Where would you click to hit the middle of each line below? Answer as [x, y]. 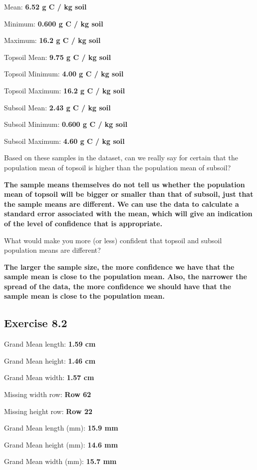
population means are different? [52, 250]
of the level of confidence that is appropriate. [83, 223]
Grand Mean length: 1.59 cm [50, 344]
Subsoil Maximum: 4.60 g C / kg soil [64, 141]
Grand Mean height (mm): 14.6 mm [61, 444]
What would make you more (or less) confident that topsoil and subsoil [113, 240]
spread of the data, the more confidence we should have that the [118, 286]
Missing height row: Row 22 [48, 411]
